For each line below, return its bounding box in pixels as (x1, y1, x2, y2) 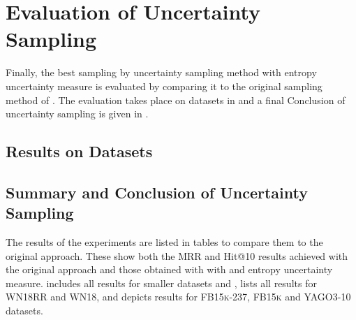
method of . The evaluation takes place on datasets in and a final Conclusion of (6, 92, 346, 107)
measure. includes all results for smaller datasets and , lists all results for (6, 275, 317, 290)
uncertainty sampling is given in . (6, 106, 149, 121)
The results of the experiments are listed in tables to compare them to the (6, 235, 323, 249)
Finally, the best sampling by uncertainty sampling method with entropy (6, 65, 317, 80)
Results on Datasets (6, 140, 153, 162)
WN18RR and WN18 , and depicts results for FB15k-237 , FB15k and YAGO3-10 (6, 289, 351, 304)
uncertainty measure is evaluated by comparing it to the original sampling (6, 78, 322, 93)
